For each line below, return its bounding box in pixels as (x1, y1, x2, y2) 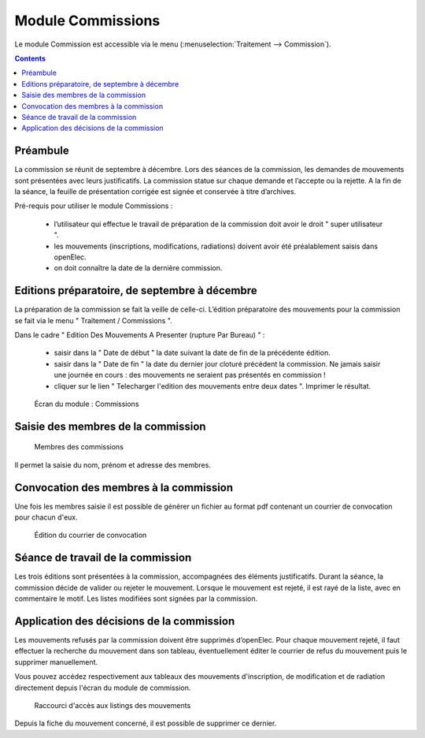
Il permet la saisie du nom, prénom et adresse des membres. (14, 460, 212, 469)
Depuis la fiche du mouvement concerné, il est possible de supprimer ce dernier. (14, 718, 277, 729)
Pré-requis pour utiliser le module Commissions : (14, 201, 173, 211)
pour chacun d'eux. (14, 512, 78, 522)
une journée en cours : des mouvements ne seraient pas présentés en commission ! (54, 371, 326, 380)
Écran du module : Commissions (34, 399, 139, 408)
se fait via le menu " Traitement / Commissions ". (14, 315, 172, 325)
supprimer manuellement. (14, 657, 98, 666)
